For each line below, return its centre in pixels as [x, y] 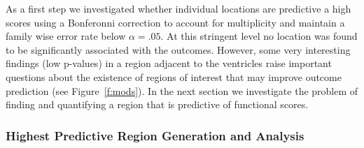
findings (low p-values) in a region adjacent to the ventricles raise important [169, 63]
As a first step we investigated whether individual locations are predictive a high [178, 8]
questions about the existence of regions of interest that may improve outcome [174, 76]
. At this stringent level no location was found [259, 36]
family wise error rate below [66, 36]
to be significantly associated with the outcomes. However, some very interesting [178, 49]
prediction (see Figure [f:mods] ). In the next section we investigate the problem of [182, 90]
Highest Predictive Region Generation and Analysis [155, 135]
